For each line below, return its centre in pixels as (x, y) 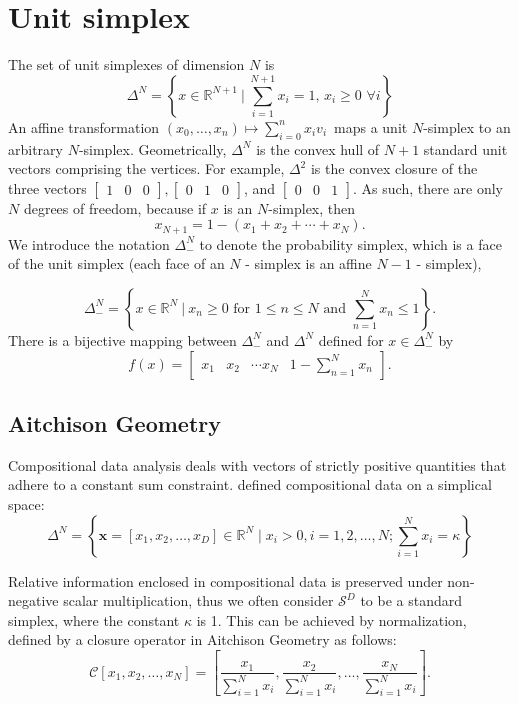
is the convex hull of (318, 148)
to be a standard (411, 600)
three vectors (47, 187)
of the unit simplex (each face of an (116, 263)
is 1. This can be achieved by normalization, (331, 619)
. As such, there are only (428, 187)
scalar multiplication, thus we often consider (198, 600)
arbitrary (35, 148)
